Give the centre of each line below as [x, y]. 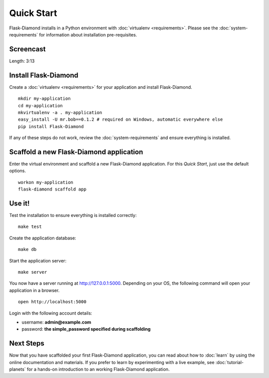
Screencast [27, 49]
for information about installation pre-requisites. [88, 34]
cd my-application [41, 105]
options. [18, 171]
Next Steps [27, 343]
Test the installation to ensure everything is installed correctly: [73, 215]
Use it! [19, 203]
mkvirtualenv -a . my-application [60, 112]
